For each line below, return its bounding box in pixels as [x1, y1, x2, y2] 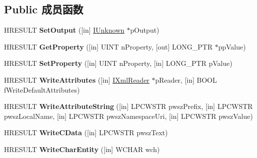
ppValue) [218, 41, 246, 52]
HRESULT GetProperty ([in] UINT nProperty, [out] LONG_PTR [4, 41, 213, 52]
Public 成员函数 [4, 1, 84, 17]
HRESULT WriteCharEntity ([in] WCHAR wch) [4, 144, 160, 154]
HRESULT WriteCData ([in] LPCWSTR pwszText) [4, 127, 168, 138]
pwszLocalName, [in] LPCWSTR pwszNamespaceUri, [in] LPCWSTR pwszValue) [4, 110, 253, 121]
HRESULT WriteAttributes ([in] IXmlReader [4, 74, 150, 85]
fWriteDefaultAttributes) [4, 84, 80, 95]
